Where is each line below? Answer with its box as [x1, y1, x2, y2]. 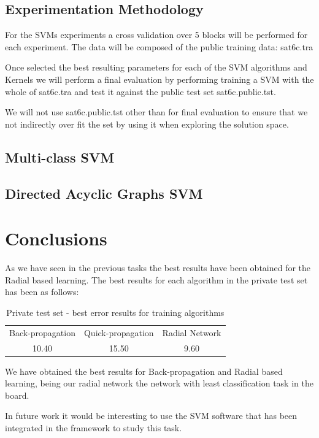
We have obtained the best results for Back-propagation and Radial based [5, 364, 283, 377]
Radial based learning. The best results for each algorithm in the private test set [5, 273, 308, 286]
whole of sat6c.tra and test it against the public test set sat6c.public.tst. [5, 85, 276, 98]
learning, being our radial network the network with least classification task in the [5, 377, 313, 390]
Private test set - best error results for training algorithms [6, 305, 225, 318]
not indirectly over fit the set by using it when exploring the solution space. [5, 117, 289, 130]
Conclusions [5, 226, 107, 251]
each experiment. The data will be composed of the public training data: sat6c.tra [5, 40, 313, 53]
